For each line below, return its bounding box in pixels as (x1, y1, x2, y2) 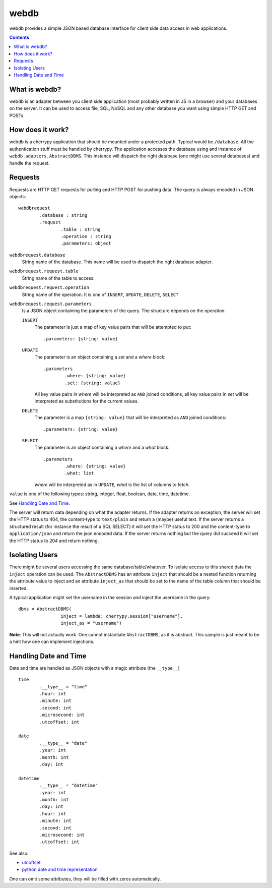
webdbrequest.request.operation (9, 285, 89, 290)
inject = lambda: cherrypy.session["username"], (60, 613, 183, 619)
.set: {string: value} (64, 380, 121, 386)
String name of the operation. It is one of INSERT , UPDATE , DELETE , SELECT (22, 291, 179, 298)
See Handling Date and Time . (9, 500, 70, 506)
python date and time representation (22, 866, 98, 872)
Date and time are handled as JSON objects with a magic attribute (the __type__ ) (9, 665, 180, 671)
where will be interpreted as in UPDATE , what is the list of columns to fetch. (34, 482, 190, 488)
